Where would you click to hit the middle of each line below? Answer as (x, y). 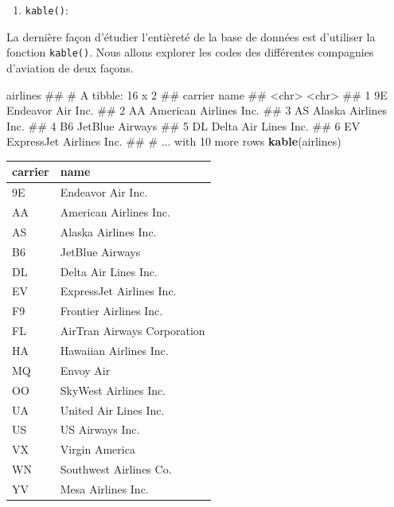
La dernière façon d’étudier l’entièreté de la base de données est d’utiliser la (191, 36)
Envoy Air (85, 370)
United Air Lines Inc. (112, 409)
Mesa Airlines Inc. (104, 488)
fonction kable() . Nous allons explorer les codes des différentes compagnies (190, 52)
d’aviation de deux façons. (70, 67)
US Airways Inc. (100, 429)
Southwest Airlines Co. (116, 469)
